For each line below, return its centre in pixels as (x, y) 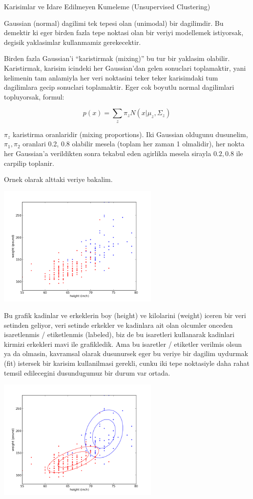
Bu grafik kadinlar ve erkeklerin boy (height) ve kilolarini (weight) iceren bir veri (125, 315)
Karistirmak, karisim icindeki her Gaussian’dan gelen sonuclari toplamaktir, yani (125, 68)
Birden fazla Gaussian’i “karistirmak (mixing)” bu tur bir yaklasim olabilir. (117, 58)
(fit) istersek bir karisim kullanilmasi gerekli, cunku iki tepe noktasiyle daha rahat (127, 363)
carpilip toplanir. (29, 163)
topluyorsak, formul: (34, 96)
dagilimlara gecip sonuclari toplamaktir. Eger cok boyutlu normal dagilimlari (119, 87)
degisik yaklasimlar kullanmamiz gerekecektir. (73, 42)
